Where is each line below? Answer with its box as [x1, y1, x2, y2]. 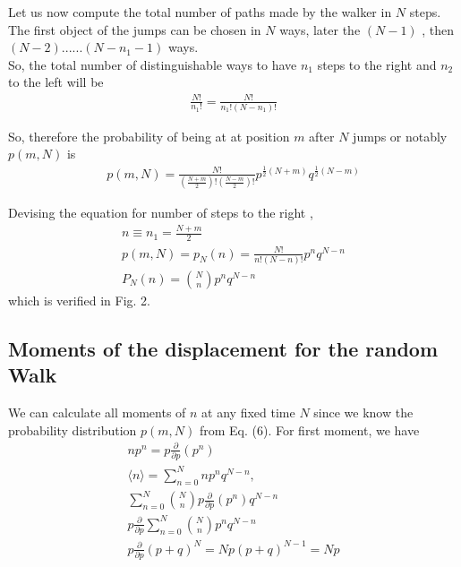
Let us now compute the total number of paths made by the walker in [8, 3, 392, 21]
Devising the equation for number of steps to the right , [8, 203, 313, 222]
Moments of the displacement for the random [8, 334, 439, 362]
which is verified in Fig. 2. [8, 290, 150, 309]
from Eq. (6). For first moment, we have [199, 420, 420, 439]
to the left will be [8, 73, 104, 91]
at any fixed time [201, 403, 295, 422]
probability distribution [8, 420, 137, 439]
